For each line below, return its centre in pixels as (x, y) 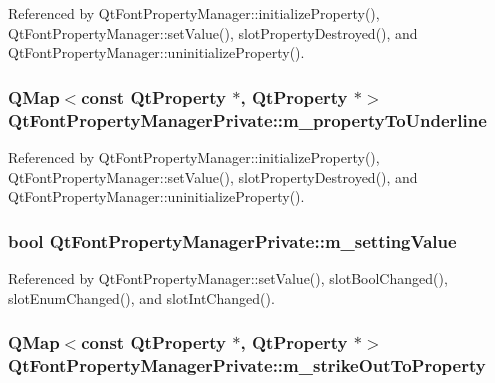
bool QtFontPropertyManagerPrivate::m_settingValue (232, 240)
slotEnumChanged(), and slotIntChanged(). (141, 297)
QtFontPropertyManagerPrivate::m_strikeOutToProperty (247, 364)
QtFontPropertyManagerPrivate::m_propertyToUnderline (247, 119)
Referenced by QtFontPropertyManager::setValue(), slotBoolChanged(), (228, 277)
